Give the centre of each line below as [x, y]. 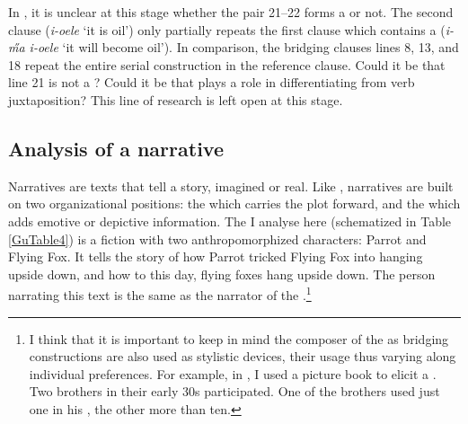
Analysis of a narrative [116, 148]
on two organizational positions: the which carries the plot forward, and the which [234, 203]
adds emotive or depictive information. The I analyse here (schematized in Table [230, 221]
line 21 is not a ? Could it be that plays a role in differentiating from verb [212, 82]
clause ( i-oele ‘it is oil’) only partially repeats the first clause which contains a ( [227, 29]
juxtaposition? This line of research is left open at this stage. [176, 99]
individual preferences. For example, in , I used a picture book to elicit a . [233, 373]
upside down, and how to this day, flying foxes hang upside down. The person [222, 274]
